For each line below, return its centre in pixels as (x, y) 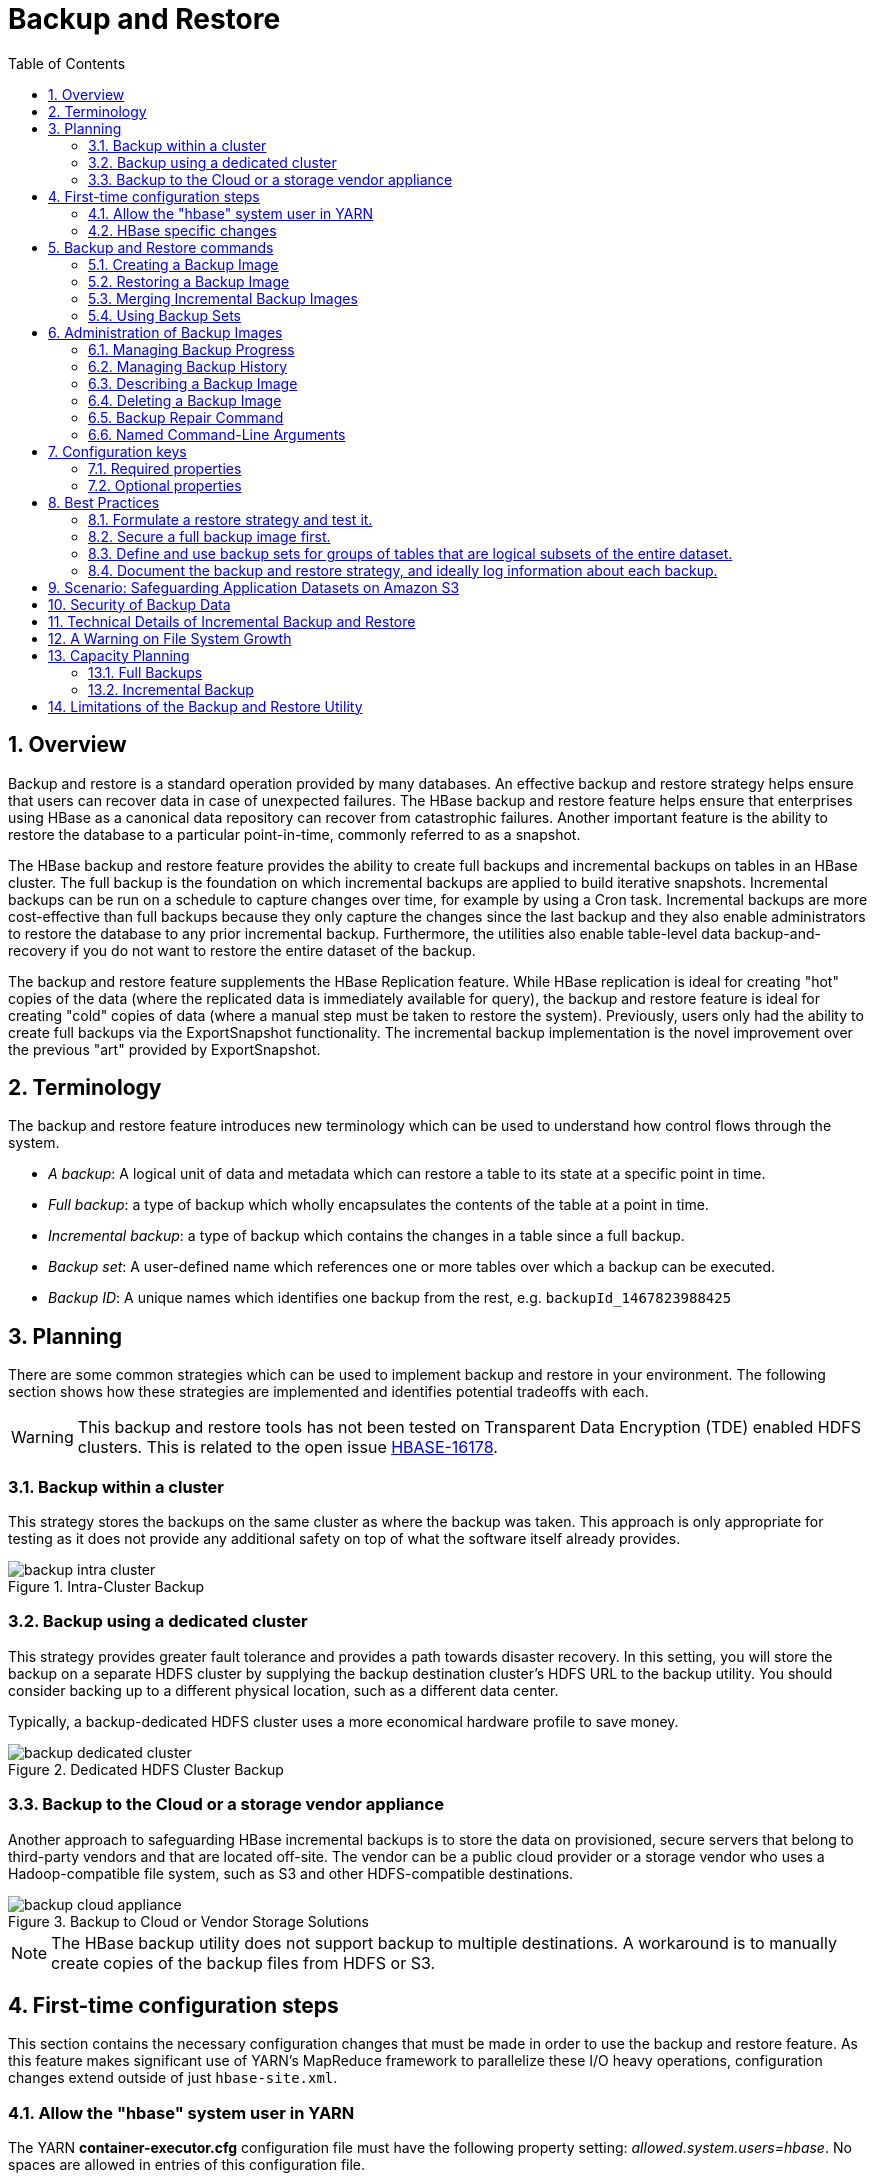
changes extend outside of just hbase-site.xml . (173, 2078)
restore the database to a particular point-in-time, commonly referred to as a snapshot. (294, 834)
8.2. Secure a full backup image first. (209, 536)
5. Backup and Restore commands (161, 247)
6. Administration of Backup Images (165, 332)
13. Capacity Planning (119, 655)
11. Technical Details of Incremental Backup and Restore (232, 621)
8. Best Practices (104, 502)
